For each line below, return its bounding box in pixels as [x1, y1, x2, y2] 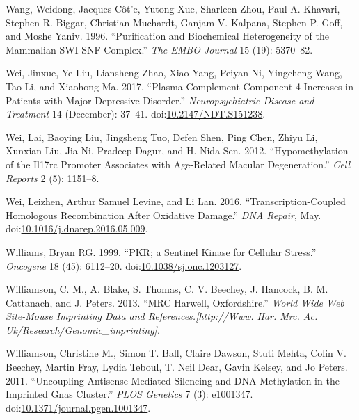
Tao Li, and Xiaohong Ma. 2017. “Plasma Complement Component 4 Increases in [6, 79, 353, 93]
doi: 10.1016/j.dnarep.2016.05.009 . [6, 221, 148, 236]
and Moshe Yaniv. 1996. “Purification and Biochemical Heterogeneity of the [6, 29, 329, 43]
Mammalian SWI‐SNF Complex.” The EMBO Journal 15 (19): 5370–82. [6, 42, 313, 56]
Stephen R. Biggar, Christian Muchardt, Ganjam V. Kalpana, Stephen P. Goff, [6, 15, 343, 29]
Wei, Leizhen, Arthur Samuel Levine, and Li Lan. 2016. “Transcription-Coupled [6, 194, 346, 209]
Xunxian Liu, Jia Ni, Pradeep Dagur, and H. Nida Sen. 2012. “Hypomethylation [6, 143, 349, 158]
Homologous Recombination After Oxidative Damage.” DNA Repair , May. [6, 207, 321, 222]
